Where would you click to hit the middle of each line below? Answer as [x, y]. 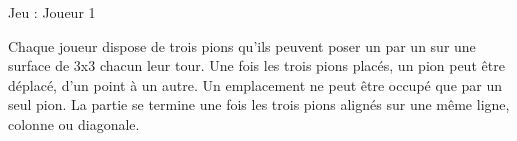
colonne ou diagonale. [74, 123]
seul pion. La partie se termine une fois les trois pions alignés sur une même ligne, [259, 104]
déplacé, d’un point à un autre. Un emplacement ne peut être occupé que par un [255, 84]
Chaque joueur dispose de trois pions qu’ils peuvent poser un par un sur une [242, 45]
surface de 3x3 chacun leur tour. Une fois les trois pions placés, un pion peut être [256, 65]
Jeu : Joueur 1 [52, 12]
